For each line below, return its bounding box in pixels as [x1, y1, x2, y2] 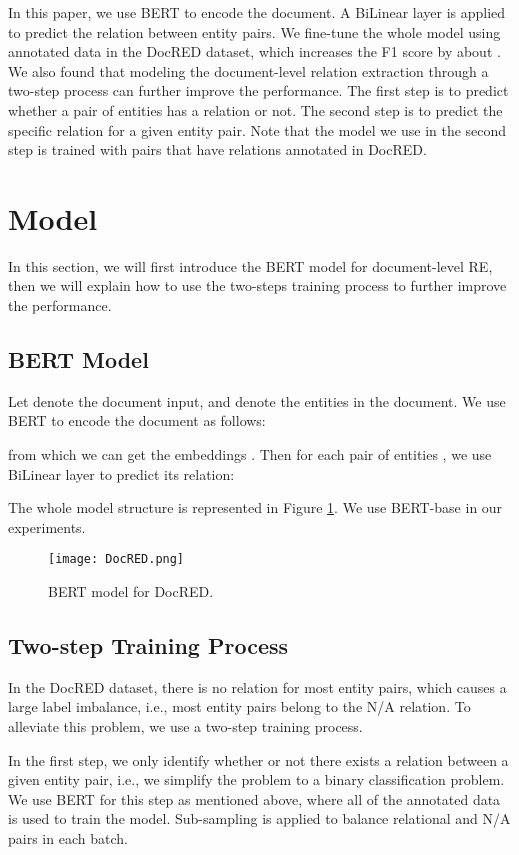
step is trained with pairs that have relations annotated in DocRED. [8, 139, 427, 160]
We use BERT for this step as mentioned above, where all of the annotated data [8, 788, 501, 809]
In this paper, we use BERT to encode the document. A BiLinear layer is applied [8, 2, 506, 22]
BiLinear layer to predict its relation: [8, 463, 235, 484]
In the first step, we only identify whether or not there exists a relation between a [8, 749, 509, 770]
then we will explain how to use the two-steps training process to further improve [8, 275, 507, 296]
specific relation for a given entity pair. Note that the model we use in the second [8, 119, 507, 140]
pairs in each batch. [8, 828, 128, 849]
